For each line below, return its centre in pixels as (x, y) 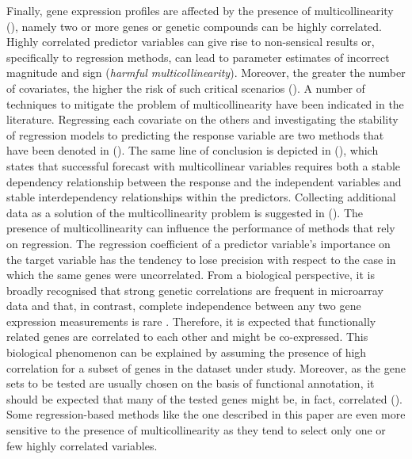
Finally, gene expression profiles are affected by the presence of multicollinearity (200, 10)
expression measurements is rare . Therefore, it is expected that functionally (191, 321)
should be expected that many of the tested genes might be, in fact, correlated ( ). (205, 398)
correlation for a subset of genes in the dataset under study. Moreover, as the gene (206, 367)
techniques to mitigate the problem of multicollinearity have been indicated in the (205, 103)
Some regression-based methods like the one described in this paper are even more (206, 414)
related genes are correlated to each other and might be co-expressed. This (187, 337)
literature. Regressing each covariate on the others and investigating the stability (202, 119)
